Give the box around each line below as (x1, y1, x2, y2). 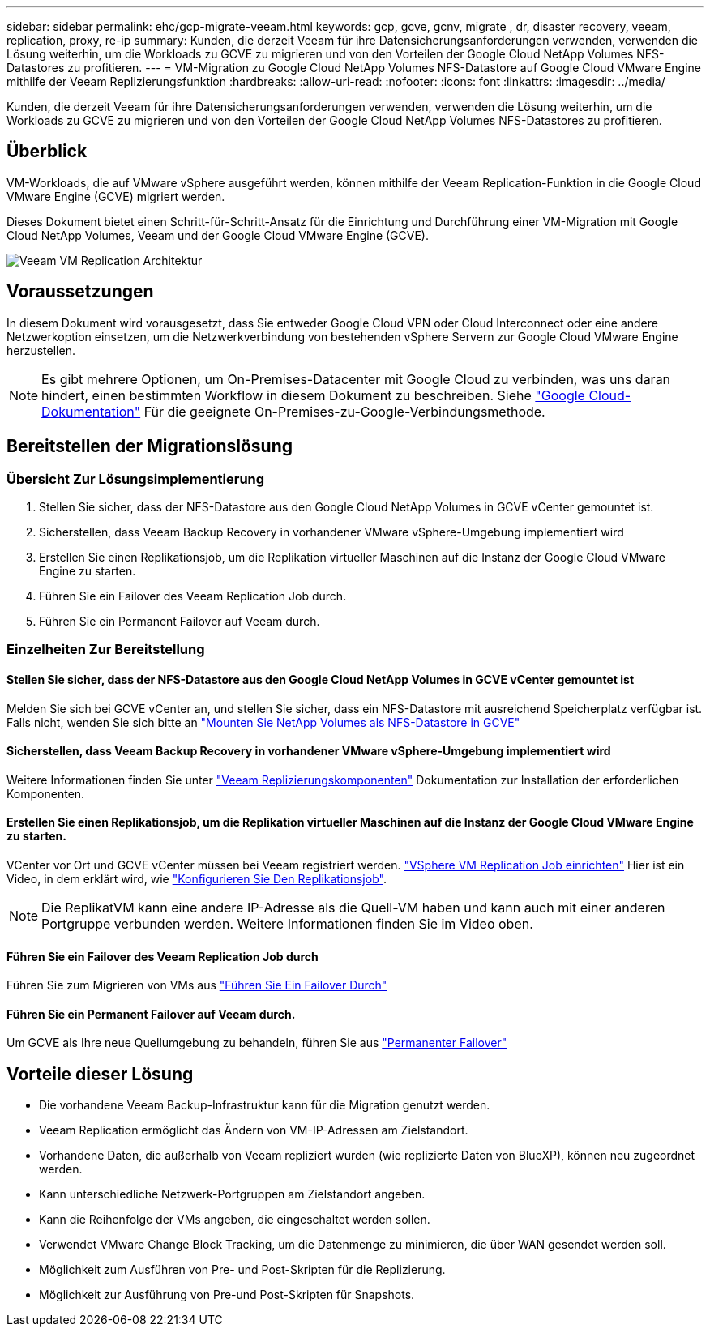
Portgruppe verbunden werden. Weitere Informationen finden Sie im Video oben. (41, 915, 533, 932)
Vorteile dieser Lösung (6, 1063, 194, 1084)
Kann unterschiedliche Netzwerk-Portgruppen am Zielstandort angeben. (39, 1187, 426, 1202)
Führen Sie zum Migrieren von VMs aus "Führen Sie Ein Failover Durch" (6, 978, 387, 993)
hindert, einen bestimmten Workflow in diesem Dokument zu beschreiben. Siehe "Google (41, 387, 585, 404)
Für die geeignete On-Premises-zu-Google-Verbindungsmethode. (143, 403, 545, 420)
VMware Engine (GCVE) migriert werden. (6, 189, 225, 203)
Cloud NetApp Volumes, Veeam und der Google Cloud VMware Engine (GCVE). (6, 228, 430, 242)
